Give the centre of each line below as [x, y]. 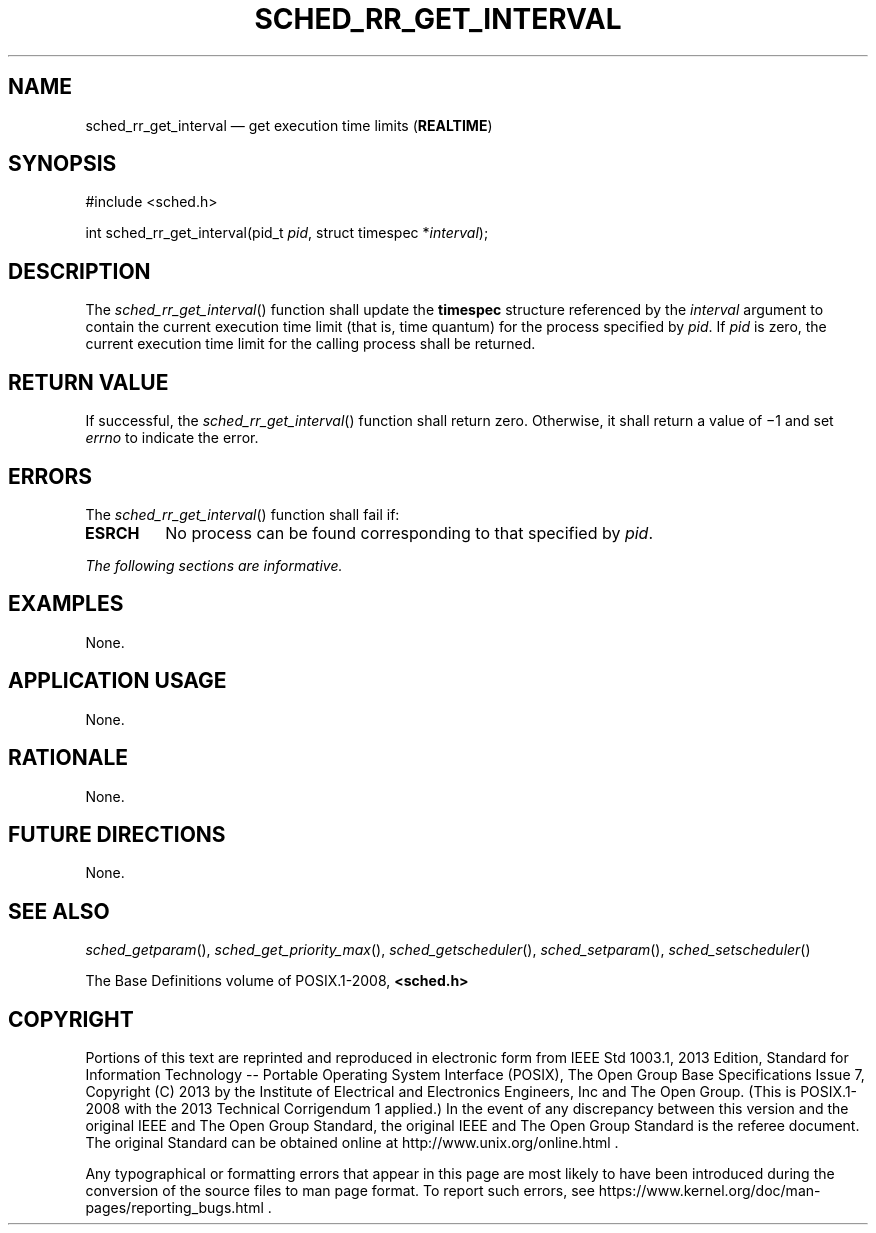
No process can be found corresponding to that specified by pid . [409, 532]
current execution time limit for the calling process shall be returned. [310, 344]
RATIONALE [68, 758]
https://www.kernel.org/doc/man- [709, 1191]
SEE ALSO [59, 911]
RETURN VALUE [88, 382]
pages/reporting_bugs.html [174, 1208]
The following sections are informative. [214, 565]
